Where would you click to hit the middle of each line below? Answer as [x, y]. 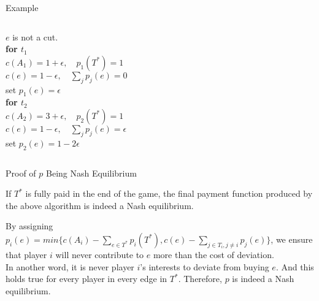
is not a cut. [35, 36]
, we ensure [292, 239]
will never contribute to [100, 254]
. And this [295, 266]
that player [26, 254]
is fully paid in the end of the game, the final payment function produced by [169, 193]
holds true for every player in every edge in [86, 279]
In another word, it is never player [70, 266]
